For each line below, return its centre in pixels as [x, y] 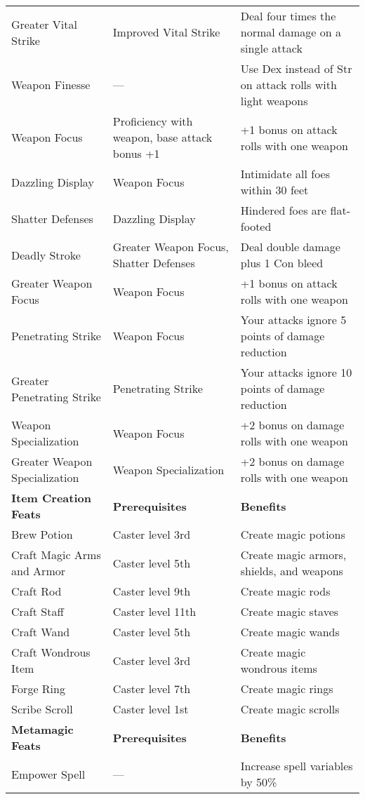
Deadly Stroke [46, 255]
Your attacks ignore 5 [293, 320]
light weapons [274, 101]
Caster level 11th [154, 611]
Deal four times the [288, 16]
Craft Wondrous [51, 652]
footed [256, 226]
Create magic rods [285, 591]
